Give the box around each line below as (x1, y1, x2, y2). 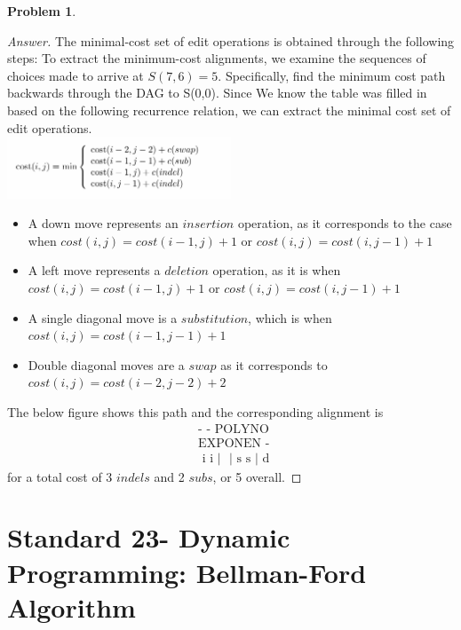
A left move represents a (28, 261, 161, 280)
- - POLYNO (198, 422, 269, 436)
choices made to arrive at (7, 66, 144, 84)
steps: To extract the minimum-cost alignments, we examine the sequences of (7, 49, 426, 67)
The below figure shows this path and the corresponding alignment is (7, 402, 384, 421)
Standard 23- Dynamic (7, 519, 290, 555)
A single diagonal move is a (28, 308, 178, 327)
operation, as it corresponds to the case (237, 214, 452, 232)
